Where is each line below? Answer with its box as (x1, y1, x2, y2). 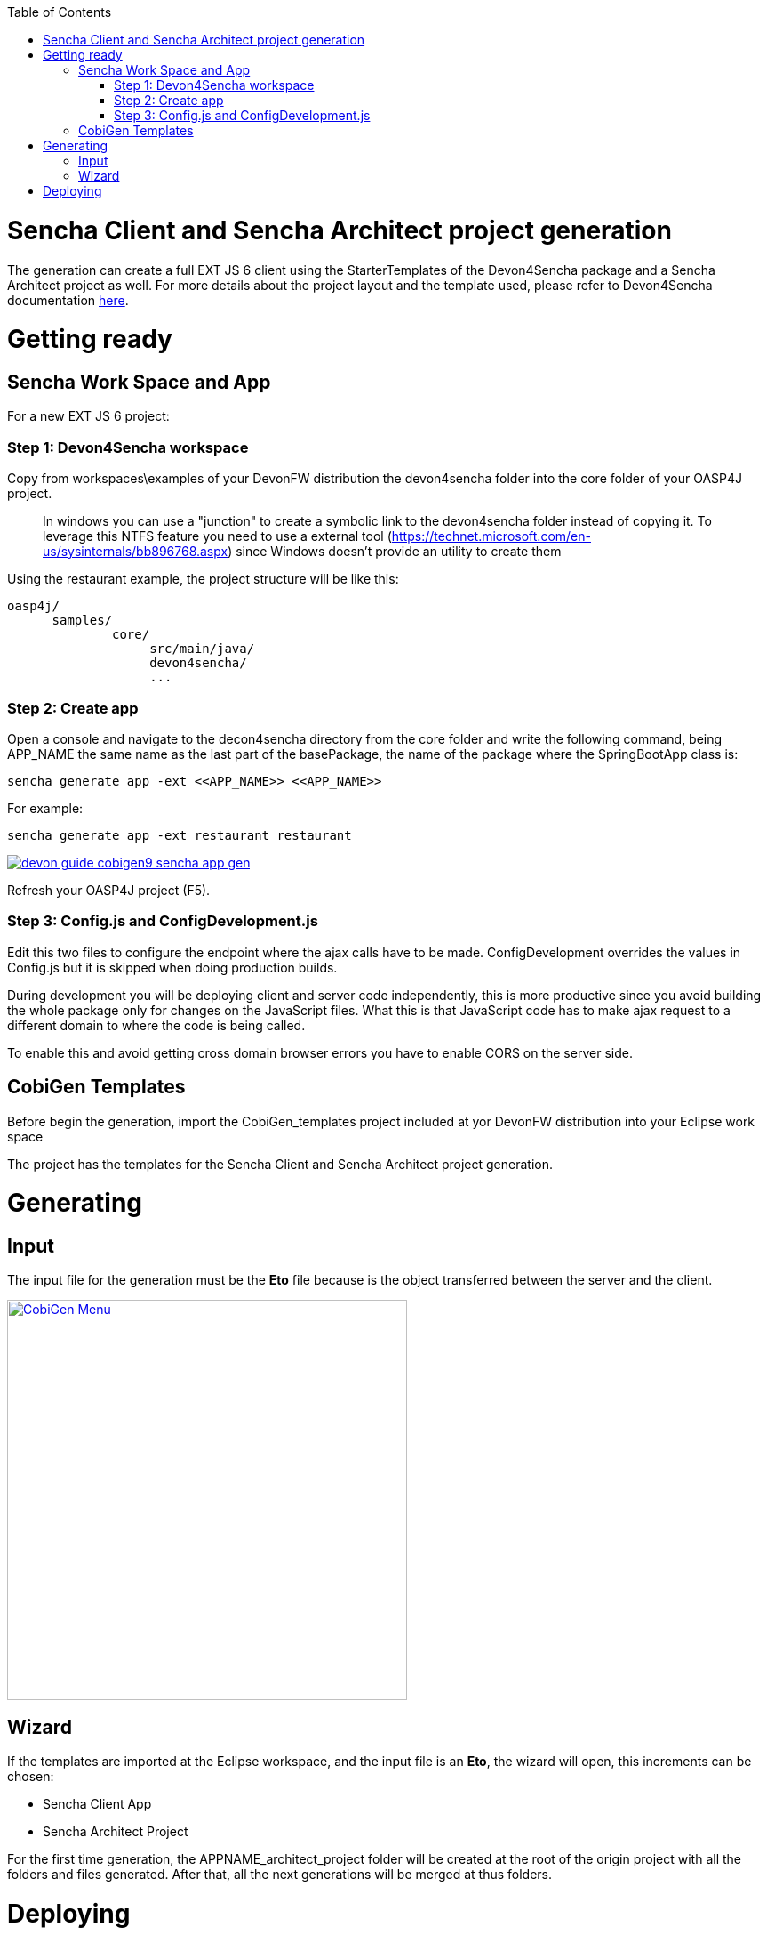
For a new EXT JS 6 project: (7, 408, 170, 424)
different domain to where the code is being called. (7, 1017, 306, 1033)
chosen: (7, 1769, 54, 1785)
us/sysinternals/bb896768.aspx (43, 544, 228, 560)
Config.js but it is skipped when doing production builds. (7, 959, 338, 975)
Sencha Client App (43, 1796, 152, 1812)
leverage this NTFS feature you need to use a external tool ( (43, 528, 392, 544)
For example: (7, 800, 84, 816)
